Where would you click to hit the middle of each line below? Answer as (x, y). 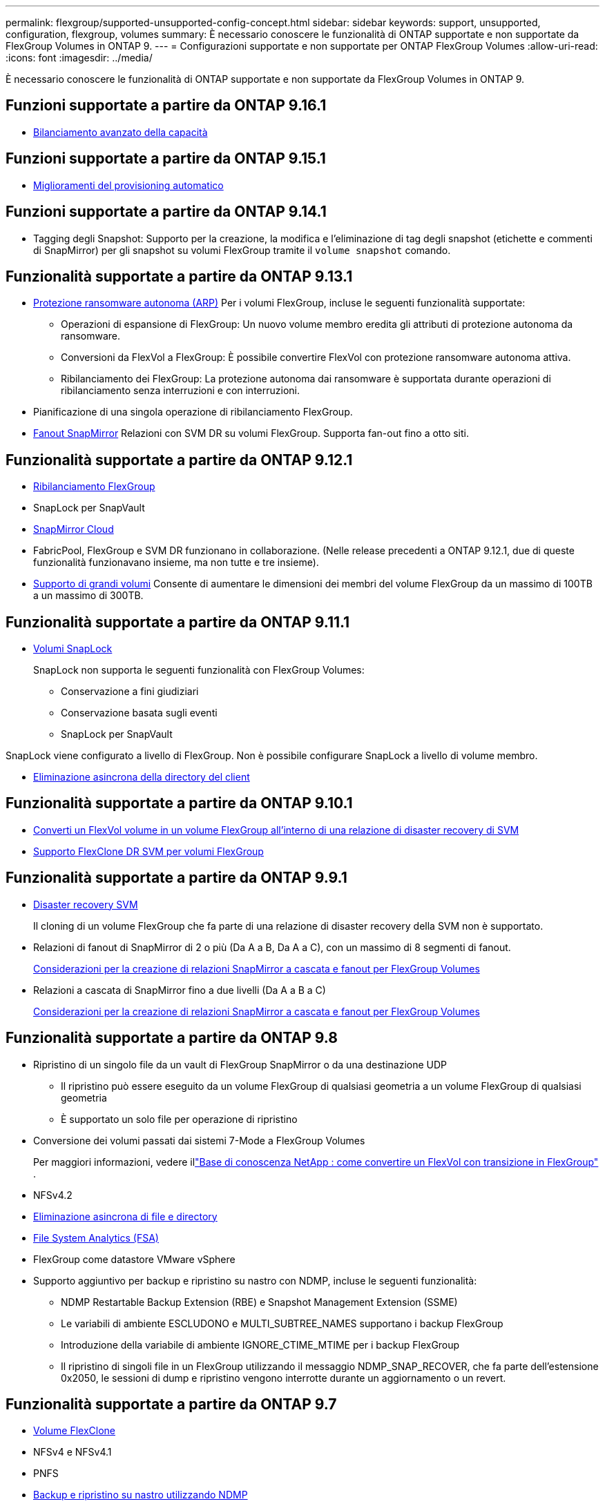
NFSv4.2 (53, 1195)
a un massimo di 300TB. (88, 596)
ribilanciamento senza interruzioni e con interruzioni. (181, 391)
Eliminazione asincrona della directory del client (142, 777)
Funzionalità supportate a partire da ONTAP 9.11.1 (178, 622)
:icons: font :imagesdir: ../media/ (79, 58)
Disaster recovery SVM (86, 904)
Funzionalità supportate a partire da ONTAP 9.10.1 (179, 803)
